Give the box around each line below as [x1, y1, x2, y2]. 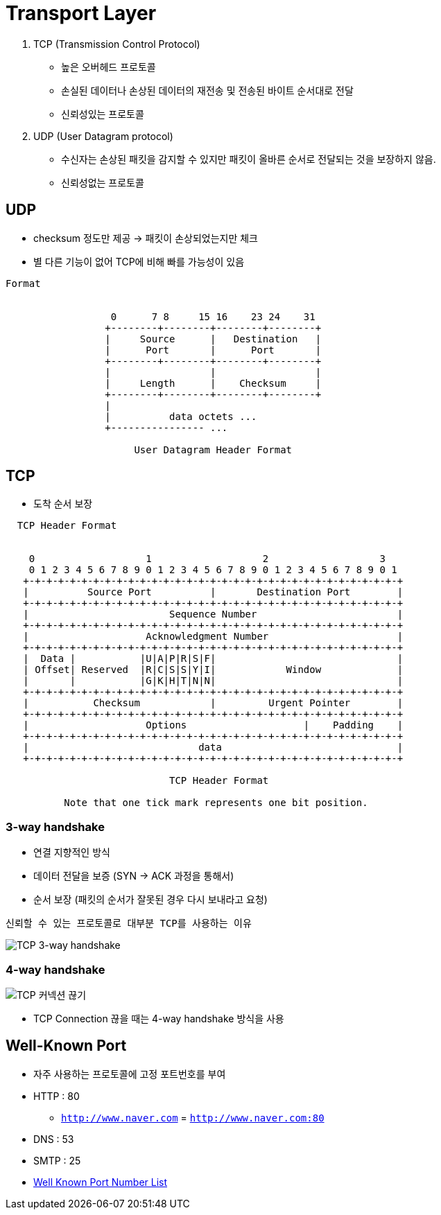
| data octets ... [105, 410, 257, 422]
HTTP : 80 [33, 1090, 80, 1102]
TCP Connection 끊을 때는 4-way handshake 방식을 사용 [33, 1012, 284, 1024]
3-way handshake [6, 819, 105, 834]
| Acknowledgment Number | [23, 631, 404, 643]
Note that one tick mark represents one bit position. [64, 797, 368, 809]
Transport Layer [6, 1, 157, 25]
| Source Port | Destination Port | [23, 586, 404, 598]
